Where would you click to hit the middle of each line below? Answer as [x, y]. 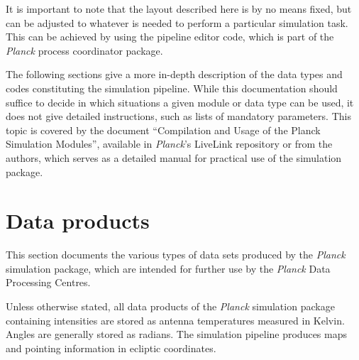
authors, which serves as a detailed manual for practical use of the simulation [174, 157]
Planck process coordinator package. [84, 50]
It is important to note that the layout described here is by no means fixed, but [179, 9]
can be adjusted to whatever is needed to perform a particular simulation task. [177, 22]
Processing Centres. [48, 282]
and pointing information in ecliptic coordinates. [111, 348]
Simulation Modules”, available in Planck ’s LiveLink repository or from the [169, 144]
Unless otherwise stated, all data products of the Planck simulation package [170, 306]
